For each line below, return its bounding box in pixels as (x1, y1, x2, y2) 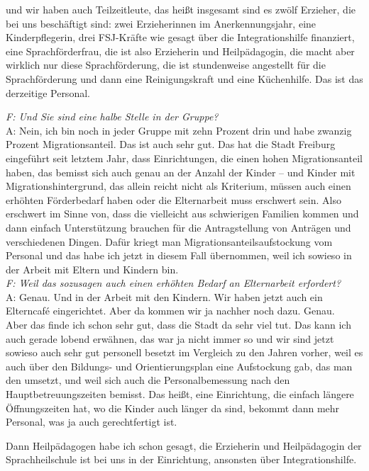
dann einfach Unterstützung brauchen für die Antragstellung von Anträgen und (6, 220, 351, 234)
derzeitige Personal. (6, 85, 90, 100)
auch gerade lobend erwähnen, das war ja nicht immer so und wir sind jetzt (6, 331, 334, 346)
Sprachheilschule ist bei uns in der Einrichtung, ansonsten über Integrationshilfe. (6, 452, 357, 467)
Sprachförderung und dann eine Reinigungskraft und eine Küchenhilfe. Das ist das (6, 71, 363, 86)
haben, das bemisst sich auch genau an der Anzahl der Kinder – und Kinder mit (6, 164, 356, 179)
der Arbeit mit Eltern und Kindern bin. (6, 261, 179, 276)
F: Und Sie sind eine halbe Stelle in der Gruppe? (6, 109, 219, 124)
